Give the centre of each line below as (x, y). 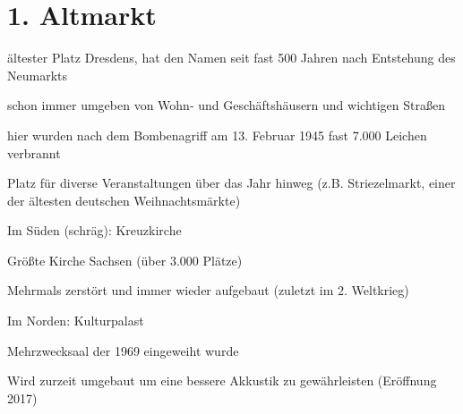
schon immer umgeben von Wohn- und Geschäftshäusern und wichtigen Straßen (226, 105)
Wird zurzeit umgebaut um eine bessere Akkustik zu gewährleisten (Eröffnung (222, 380)
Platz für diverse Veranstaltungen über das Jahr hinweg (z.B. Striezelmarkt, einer (231, 183)
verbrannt (34, 152)
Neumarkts (38, 75)
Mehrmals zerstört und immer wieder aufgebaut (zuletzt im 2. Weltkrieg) (208, 290)
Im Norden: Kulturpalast (76, 321)
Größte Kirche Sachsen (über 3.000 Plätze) (125, 260)
